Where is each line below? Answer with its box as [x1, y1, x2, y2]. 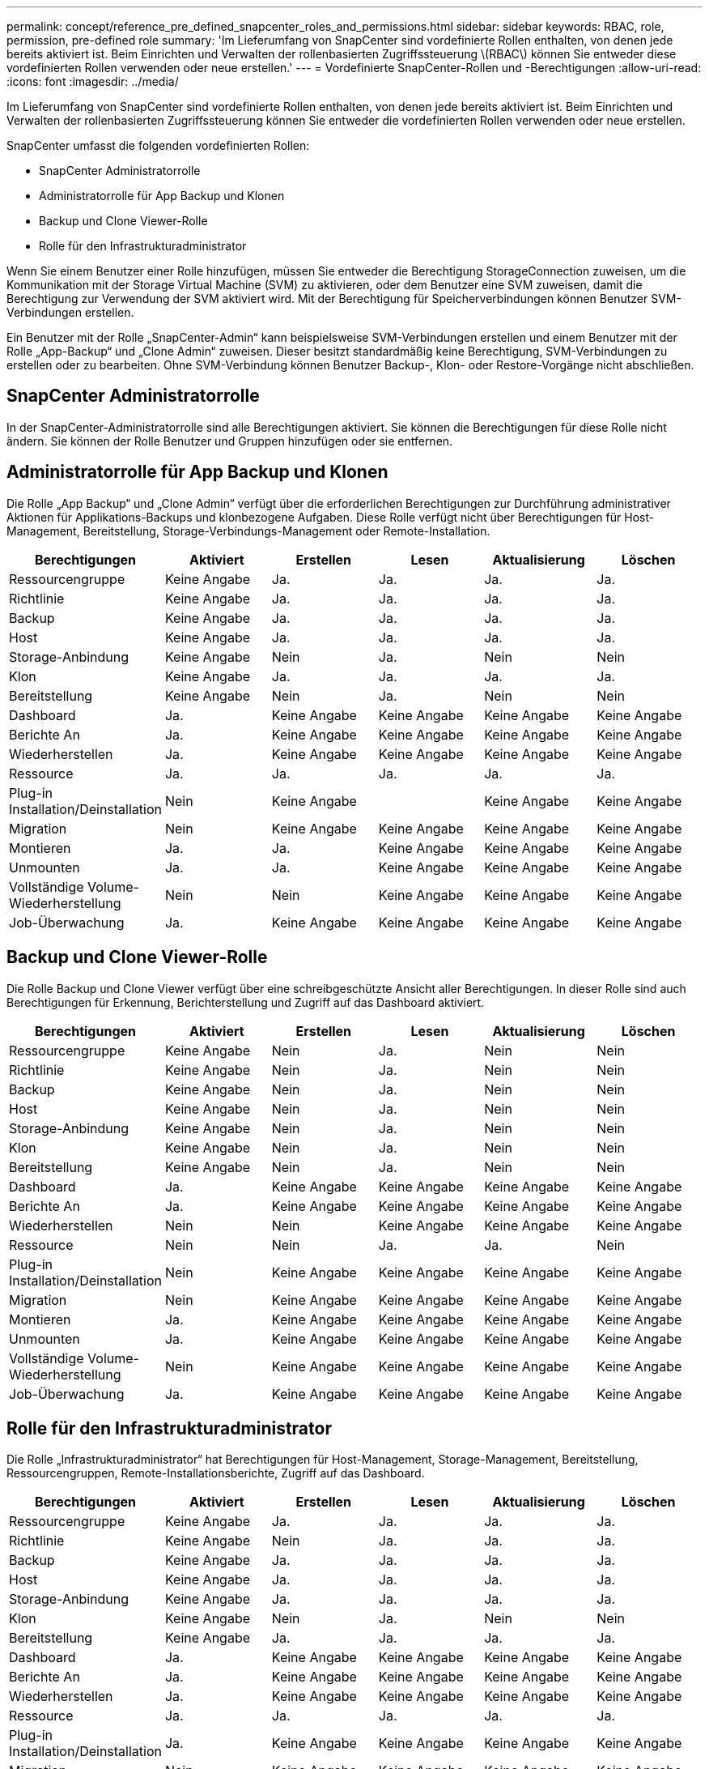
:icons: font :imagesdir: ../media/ [6, 75, 179, 88]
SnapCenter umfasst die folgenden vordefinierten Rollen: [6, 139, 310, 152]
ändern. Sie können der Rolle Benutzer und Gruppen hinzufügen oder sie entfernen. [6, 433, 453, 448]
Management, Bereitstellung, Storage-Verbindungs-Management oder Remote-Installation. [6, 523, 490, 538]
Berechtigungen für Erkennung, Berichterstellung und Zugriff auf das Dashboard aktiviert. [6, 995, 485, 1009]
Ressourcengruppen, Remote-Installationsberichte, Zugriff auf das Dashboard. [6, 1466, 425, 1481]
